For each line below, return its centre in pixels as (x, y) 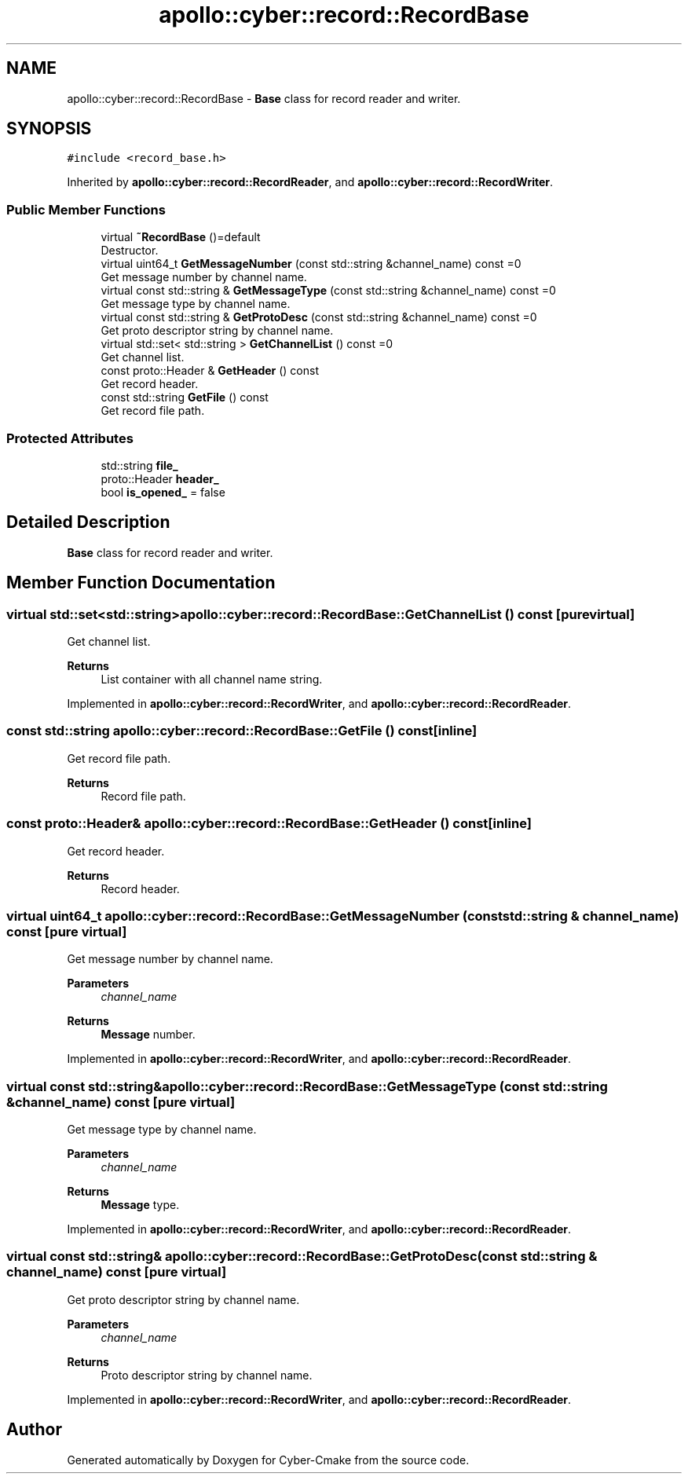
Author (34, 1430)
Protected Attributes (70, 438)
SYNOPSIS (49, 129)
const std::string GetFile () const (185, 397)
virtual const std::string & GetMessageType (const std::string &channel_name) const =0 (328, 291)
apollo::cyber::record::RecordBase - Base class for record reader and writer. (264, 98)
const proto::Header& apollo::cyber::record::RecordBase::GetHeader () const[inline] (269, 824)
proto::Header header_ (160, 478)
